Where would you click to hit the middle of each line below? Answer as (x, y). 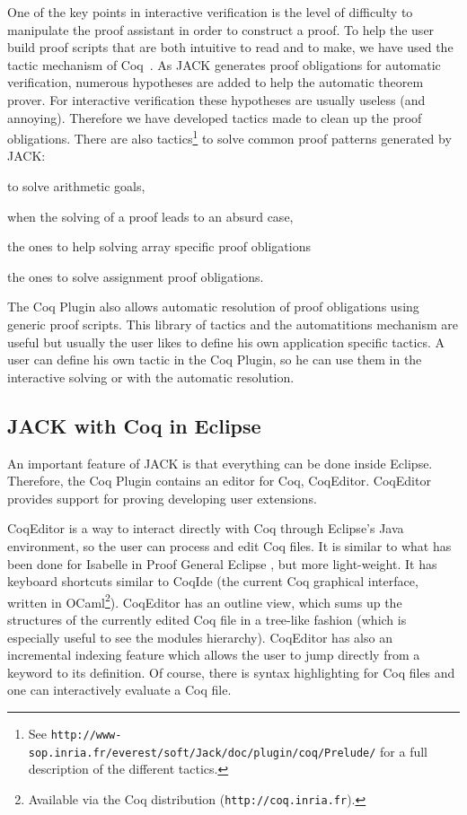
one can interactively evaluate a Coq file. (119, 690)
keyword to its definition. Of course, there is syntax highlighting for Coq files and (231, 672)
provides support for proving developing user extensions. (162, 498)
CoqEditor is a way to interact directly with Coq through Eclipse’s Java (206, 528)
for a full (404, 751)
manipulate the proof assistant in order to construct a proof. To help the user (221, 29)
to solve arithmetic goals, (76, 186)
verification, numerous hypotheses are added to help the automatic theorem (216, 82)
